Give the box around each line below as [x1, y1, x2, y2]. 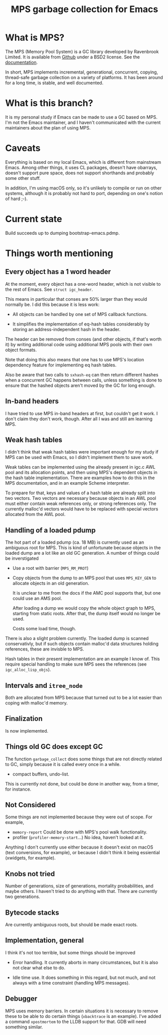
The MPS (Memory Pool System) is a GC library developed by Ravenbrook [5, 48, 159, 54]
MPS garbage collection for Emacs [11, 4, 158, 15]
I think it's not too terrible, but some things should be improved [5, 949, 136, 955]
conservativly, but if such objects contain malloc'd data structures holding [5, 641, 159, 647]
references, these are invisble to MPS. [5, 646, 85, 652]
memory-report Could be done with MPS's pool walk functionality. [12, 829, 147, 835]
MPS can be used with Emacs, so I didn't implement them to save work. [5, 455, 153, 461]
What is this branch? [5, 97, 94, 109]
